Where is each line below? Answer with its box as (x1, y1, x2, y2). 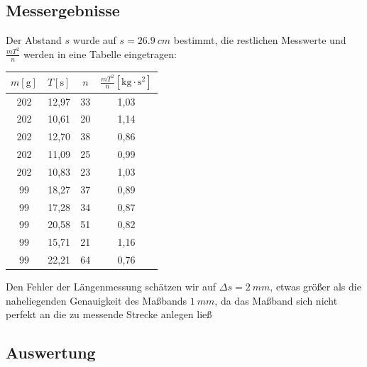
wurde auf (72, 33, 116, 47)
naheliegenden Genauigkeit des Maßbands (6, 293, 187, 307)
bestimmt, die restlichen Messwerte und (173, 33, 346, 47)
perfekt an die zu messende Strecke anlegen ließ (6, 307, 212, 322)
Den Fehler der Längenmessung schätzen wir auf (6, 279, 217, 294)
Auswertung (6, 341, 96, 363)
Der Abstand (6, 33, 62, 47)
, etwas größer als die (270, 279, 361, 294)
